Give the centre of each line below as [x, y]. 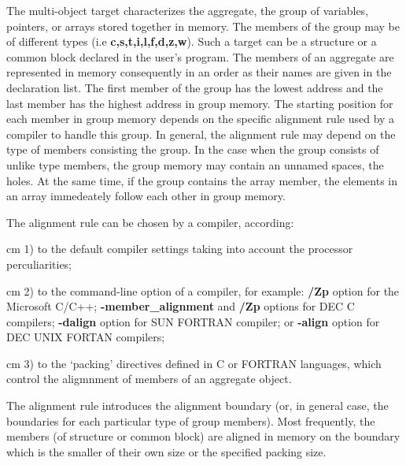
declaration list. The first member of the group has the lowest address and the [195, 87]
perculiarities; [39, 264]
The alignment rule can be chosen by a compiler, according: [150, 222]
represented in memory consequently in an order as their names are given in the [199, 72]
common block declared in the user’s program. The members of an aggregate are [200, 56]
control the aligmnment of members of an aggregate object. [149, 379]
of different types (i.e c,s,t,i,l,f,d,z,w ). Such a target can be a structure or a [192, 41]
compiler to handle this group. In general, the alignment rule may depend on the [201, 134]
